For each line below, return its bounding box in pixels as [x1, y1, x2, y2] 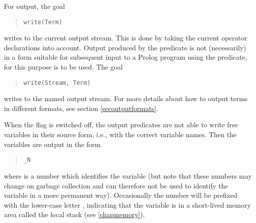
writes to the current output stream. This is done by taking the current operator [4, 33, 247, 43]
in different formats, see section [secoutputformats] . [4, 103, 159, 113]
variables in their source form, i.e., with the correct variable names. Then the [4, 129, 237, 140]
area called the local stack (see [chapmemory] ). [4, 209, 145, 220]
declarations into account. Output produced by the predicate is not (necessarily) [4, 42, 247, 52]
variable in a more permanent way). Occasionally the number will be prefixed [4, 190, 237, 200]
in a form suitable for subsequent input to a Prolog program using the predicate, [4, 52, 247, 62]
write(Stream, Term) [23, 79, 91, 86]
